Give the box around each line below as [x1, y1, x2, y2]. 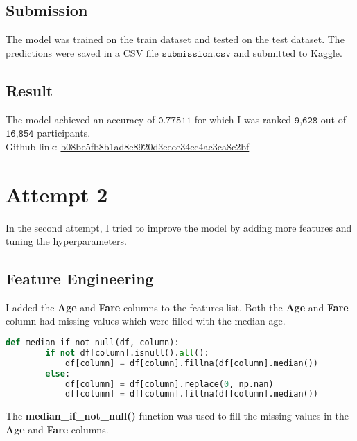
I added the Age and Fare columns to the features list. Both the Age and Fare [6, 300, 349, 314]
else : [45, 368, 71, 379]
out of [320, 112, 346, 126]
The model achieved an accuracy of [6, 112, 155, 126]
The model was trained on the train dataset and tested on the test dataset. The [6, 32, 345, 46]
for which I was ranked [194, 112, 292, 126]
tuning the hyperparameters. [6, 234, 127, 248]
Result [6, 79, 53, 101]
